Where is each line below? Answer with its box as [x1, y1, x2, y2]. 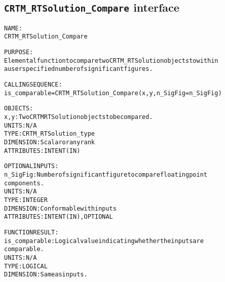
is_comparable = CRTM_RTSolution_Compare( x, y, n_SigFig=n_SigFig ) [4, 89, 222, 97]
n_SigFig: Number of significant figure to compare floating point [4, 171, 207, 178]
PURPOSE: [4, 49, 33, 56]
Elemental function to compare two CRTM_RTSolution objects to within [4, 57, 218, 64]
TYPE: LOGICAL [4, 262, 48, 270]
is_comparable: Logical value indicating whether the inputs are [4, 237, 204, 245]
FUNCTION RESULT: [4, 228, 59, 236]
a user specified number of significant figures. [4, 65, 153, 73]
